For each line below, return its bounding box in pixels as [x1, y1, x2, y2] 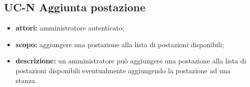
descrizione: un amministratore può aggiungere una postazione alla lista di [15, 56, 247, 66]
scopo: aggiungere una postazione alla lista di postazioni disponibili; [15, 39, 224, 49]
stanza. [15, 75, 37, 85]
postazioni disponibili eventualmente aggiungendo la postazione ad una [15, 65, 231, 75]
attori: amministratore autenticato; [15, 23, 125, 33]
